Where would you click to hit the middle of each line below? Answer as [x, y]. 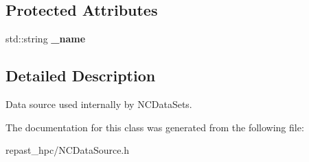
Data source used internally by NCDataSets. [99, 104]
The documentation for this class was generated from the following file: [155, 127]
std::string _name [46, 39]
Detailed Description [81, 76]
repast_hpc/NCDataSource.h [68, 150]
